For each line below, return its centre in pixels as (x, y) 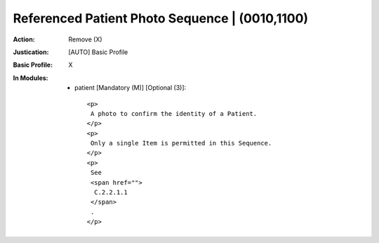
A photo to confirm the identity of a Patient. (174, 113)
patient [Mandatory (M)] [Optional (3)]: (131, 88)
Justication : (31, 52)
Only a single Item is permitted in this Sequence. (181, 143)
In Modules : (31, 78)
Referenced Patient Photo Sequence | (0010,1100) (161, 18)
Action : (24, 39)
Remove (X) (85, 39)
